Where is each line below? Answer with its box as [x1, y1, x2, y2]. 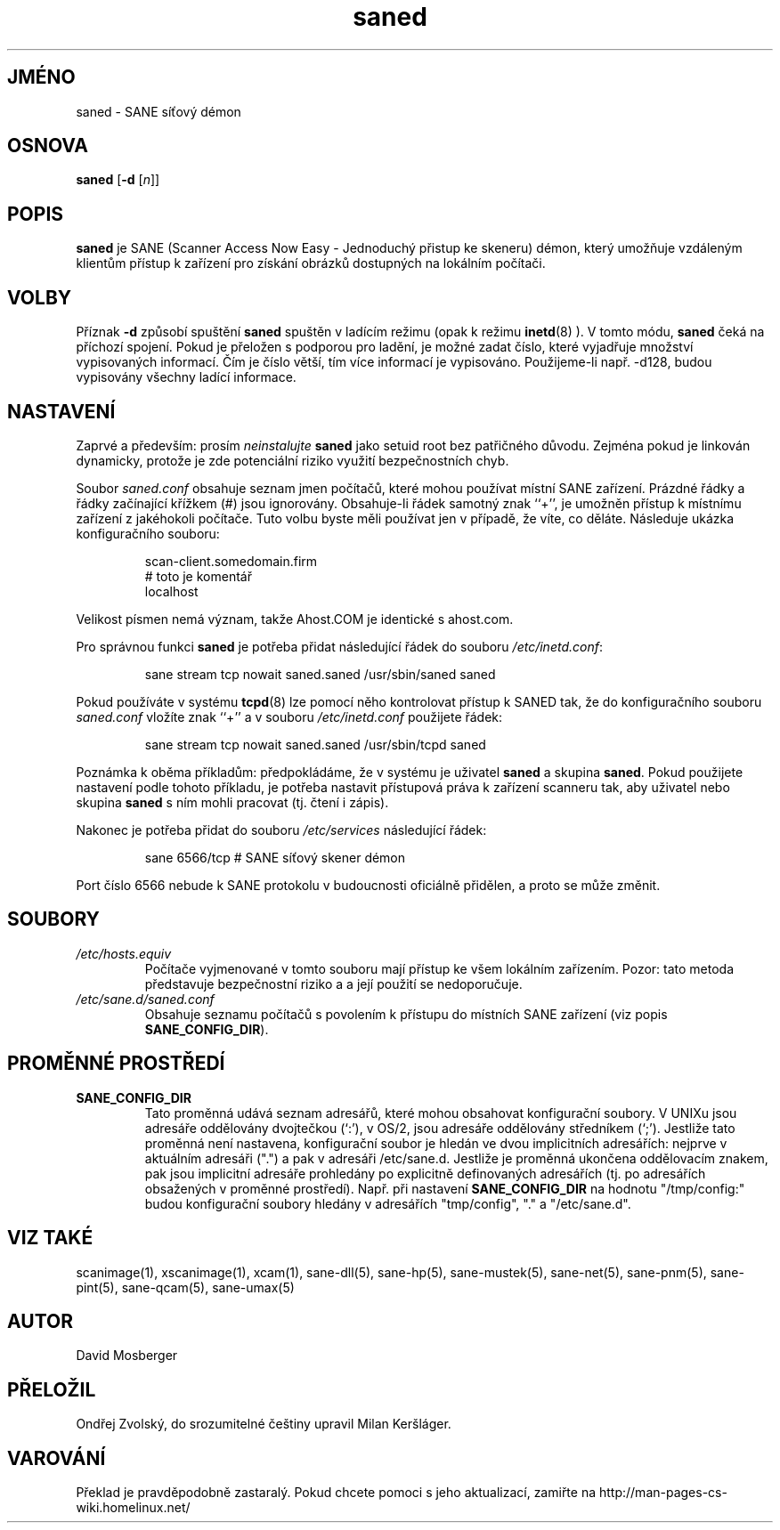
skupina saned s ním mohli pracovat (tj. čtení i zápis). [76, 794, 389, 810]
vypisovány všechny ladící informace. [76, 369, 297, 385]
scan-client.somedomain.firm [144, 553, 318, 569]
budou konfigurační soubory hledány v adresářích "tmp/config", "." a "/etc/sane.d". [144, 1195, 631, 1211]
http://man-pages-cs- [598, 1485, 727, 1501]
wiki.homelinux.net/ [76, 1500, 191, 1516]
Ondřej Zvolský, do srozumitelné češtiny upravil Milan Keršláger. [76, 1416, 451, 1432]
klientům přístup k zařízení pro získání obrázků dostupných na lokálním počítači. [76, 255, 546, 271]
